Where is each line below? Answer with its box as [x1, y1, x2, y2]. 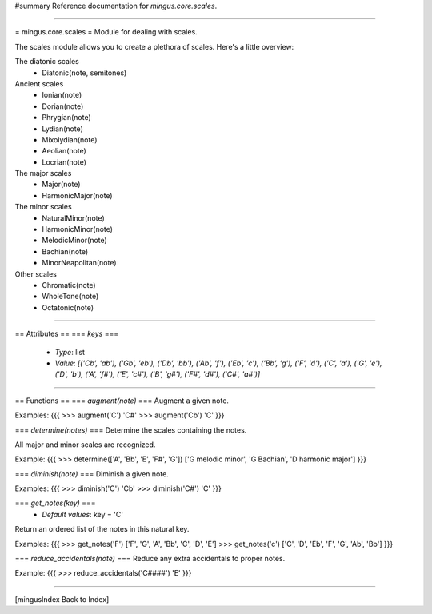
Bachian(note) [42, 246, 89, 256]
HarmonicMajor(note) [42, 190, 113, 200]
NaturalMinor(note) [42, 213, 106, 223]
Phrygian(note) [42, 113, 91, 122]
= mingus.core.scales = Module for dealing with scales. [14, 27, 198, 37]
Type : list [54, 347, 86, 357]
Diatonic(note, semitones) [42, 68, 127, 78]
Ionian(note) [42, 90, 82, 100]
